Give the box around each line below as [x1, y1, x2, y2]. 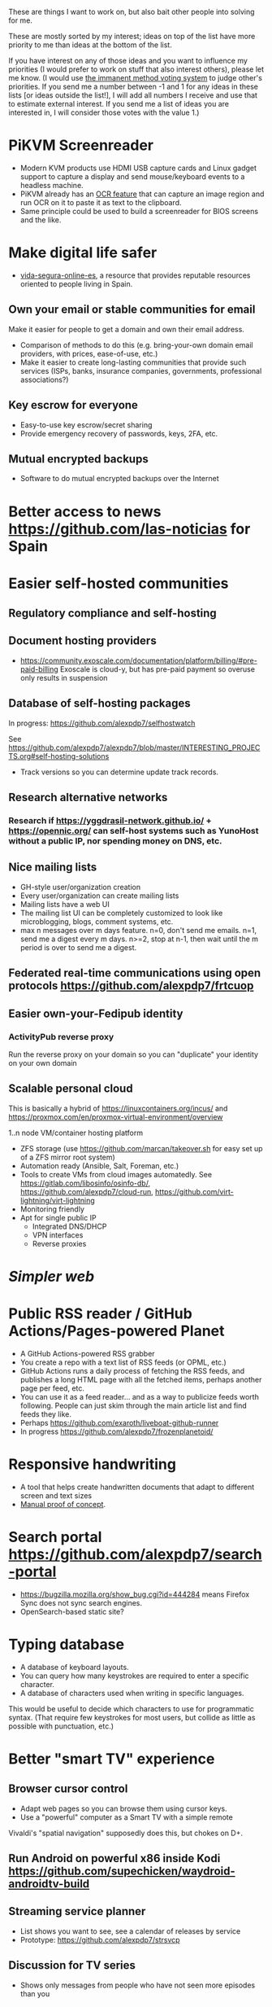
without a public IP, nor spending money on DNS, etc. [8, 835, 222, 847]
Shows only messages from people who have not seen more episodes [19, 1980, 256, 1990]
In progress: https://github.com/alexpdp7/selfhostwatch [8, 718, 196, 728]
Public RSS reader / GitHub [8, 1304, 192, 1323]
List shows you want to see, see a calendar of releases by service [19, 1926, 241, 1936]
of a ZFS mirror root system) [19, 1152, 115, 1162]
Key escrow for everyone [8, 398, 138, 412]
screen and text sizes [19, 1490, 92, 1501]
